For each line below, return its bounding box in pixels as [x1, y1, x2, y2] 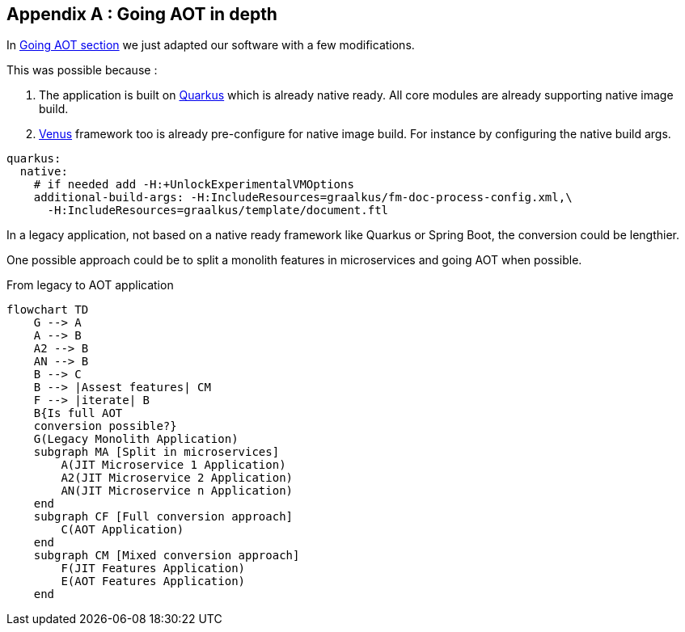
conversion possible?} [33, 419, 177, 433]
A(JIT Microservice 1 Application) [61, 458, 286, 472]
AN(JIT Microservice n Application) [61, 484, 294, 498]
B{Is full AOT [33, 407, 123, 420]
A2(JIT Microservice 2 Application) [61, 471, 294, 485]
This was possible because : [6, 63, 158, 78]
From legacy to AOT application [6, 278, 174, 293]
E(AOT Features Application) [61, 575, 246, 588]
